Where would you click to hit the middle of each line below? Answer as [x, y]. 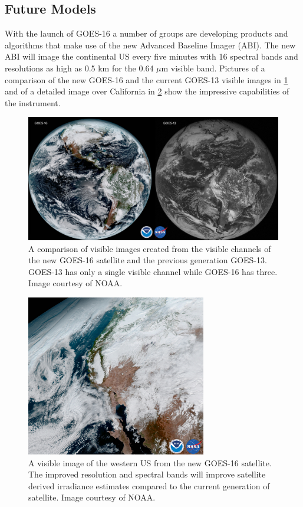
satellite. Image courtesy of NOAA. [92, 497]
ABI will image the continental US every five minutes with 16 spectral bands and [151, 56]
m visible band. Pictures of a [213, 68]
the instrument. [33, 102]
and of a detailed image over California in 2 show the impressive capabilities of [147, 91]
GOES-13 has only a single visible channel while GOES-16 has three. [153, 271]
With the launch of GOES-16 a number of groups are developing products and [146, 33]
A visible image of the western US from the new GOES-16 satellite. [150, 462]
